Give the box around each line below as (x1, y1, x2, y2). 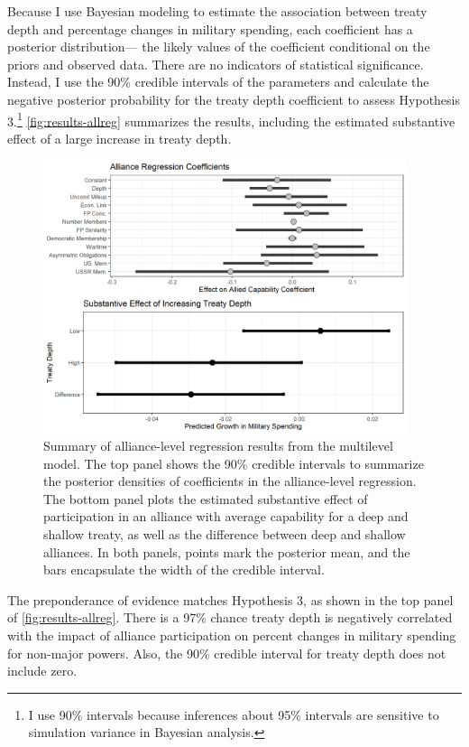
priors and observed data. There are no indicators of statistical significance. (7, 54, 424, 73)
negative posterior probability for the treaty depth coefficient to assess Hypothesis (7, 89, 460, 108)
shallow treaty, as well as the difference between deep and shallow (43, 525, 406, 544)
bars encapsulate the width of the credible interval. (43, 560, 325, 579)
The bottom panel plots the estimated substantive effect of (43, 489, 368, 508)
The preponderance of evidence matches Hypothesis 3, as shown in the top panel (7, 590, 454, 609)
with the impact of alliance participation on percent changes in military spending (7, 626, 456, 645)
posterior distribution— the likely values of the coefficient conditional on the (7, 37, 430, 56)
